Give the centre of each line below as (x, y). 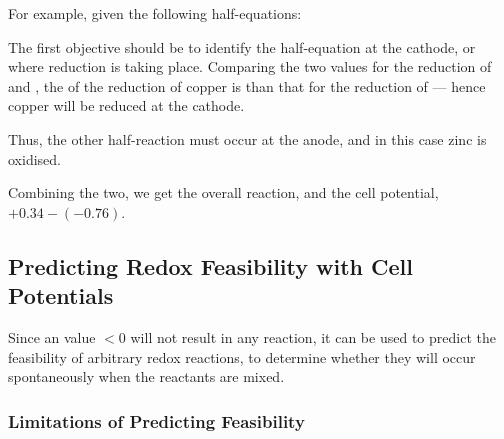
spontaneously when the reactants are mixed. (146, 376)
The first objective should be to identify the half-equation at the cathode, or (242, 46)
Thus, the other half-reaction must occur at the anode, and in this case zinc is (247, 138)
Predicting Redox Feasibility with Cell (210, 265)
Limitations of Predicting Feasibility (156, 420)
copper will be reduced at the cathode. (126, 105)
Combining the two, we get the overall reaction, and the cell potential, (223, 192)
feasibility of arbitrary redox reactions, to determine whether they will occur (242, 356)
